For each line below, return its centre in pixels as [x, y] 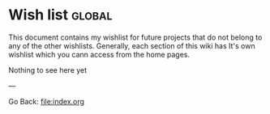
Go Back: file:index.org [47, 101]
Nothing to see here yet [48, 70]
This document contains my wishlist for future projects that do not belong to [135, 37]
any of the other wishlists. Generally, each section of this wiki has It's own [132, 45]
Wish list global [60, 15]
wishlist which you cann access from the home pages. [99, 54]
